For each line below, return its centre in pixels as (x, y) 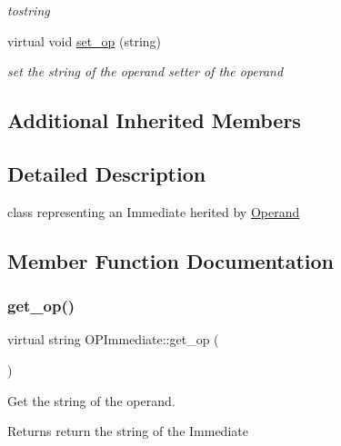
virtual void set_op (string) (85, 40)
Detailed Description (107, 173)
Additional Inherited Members (154, 120)
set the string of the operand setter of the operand (145, 71)
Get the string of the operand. (91, 400)
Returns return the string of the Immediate (128, 431)
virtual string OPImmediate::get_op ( (113, 339)
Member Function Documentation (171, 260)
